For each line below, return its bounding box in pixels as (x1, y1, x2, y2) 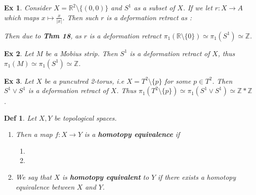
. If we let (183, 2, 213, 12)
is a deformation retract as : (106, 12, 192, 22)
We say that (15, 172, 52, 182)
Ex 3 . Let (4, 75, 34, 86)
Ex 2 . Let (4, 48, 34, 58)
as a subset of (133, 2, 175, 12)
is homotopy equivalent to (62, 172, 149, 182)
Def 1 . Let (4, 112, 37, 123)
